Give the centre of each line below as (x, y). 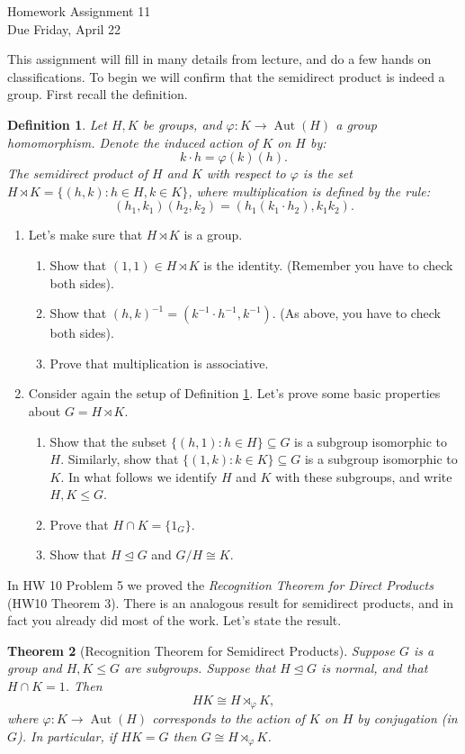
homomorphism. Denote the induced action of (133, 142)
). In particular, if (67, 736)
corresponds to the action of (228, 718)
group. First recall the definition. (98, 94)
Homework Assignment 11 (79, 11)
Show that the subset (108, 441)
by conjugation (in (407, 718)
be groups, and (182, 124)
